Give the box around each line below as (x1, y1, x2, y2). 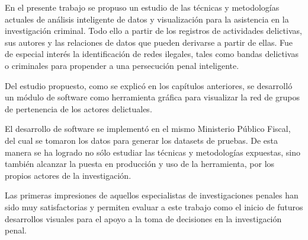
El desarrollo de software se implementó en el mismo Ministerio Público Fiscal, (5, 122, 291, 135)
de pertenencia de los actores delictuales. (5, 102, 152, 115)
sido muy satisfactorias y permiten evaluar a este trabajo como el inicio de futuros (5, 200, 303, 213)
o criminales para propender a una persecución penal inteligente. (5, 59, 239, 71)
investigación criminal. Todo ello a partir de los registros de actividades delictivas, (5, 24, 302, 37)
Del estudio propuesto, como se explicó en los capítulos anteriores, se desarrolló (5, 79, 293, 91)
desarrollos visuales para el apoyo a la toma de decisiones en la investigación (5, 212, 282, 225)
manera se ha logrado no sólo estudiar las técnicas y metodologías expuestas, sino (5, 146, 300, 158)
